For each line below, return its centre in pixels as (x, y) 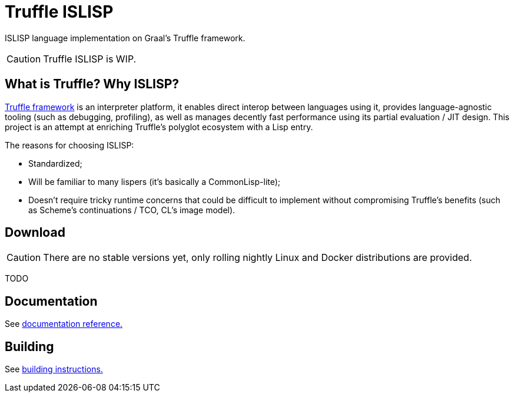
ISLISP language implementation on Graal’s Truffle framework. (125, 38)
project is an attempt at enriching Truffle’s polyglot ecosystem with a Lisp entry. (159, 127)
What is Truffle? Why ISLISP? (92, 84)
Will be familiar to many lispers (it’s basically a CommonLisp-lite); (155, 181)
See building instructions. (54, 369)
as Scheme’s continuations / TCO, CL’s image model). (132, 210)
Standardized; (55, 163)
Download (35, 233)
